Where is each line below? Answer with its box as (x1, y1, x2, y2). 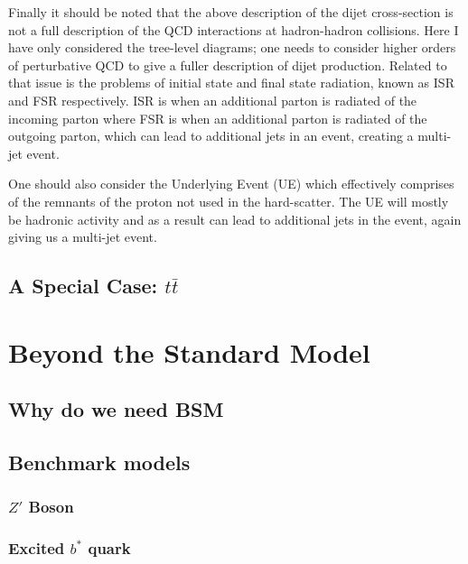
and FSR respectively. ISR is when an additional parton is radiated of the (8, 90, 417, 109)
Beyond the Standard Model (8, 333, 370, 370)
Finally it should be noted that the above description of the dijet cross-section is (8, 3, 454, 21)
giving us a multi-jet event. (8, 227, 157, 246)
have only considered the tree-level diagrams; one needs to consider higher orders (8, 38, 456, 57)
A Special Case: (8, 272, 158, 300)
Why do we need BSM (8, 395, 224, 423)
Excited (8, 537, 65, 559)
